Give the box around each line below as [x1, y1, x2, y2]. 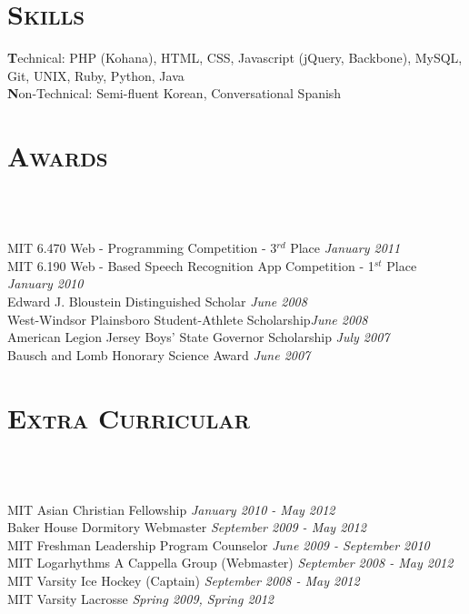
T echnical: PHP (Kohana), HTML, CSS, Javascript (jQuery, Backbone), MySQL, [7, 48, 463, 67]
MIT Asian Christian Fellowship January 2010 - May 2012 [7, 499, 335, 518]
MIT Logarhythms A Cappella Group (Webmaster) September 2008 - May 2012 [7, 553, 454, 572]
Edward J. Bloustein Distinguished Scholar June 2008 [7, 292, 307, 310]
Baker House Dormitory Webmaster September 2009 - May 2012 [7, 518, 366, 537]
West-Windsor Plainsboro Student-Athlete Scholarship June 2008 [7, 309, 368, 328]
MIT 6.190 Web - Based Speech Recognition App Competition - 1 [7, 256, 374, 275]
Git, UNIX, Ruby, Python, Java [7, 65, 185, 85]
